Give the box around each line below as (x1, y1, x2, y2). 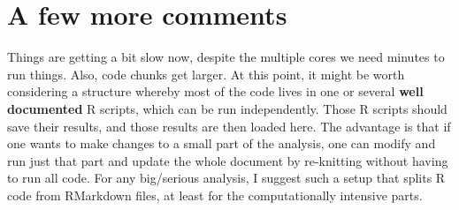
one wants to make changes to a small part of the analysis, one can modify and (7, 134, 436, 153)
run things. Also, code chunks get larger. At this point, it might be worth (7, 64, 405, 83)
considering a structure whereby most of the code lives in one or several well (7, 82, 424, 101)
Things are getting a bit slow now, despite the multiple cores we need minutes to (7, 48, 445, 66)
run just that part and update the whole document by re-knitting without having (7, 151, 448, 169)
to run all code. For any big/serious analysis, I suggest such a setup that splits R (7, 169, 446, 187)
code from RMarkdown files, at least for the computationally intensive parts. (7, 185, 423, 204)
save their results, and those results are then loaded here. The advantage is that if (7, 116, 451, 135)
